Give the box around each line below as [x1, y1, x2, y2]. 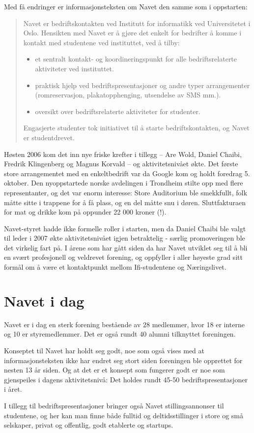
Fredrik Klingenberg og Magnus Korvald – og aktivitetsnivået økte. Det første [4, 158, 238, 169]
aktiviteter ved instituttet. [35, 63, 114, 73]
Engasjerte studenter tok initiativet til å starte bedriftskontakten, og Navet [23, 123, 250, 133]
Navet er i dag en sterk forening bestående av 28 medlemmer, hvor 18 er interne [4, 319, 245, 329]
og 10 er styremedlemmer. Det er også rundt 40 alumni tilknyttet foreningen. [4, 329, 236, 339]
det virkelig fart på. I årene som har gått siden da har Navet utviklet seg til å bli [4, 242, 248, 252]
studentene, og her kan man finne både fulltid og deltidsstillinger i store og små [4, 410, 244, 420]
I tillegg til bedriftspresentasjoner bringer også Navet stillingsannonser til [4, 400, 224, 410]
